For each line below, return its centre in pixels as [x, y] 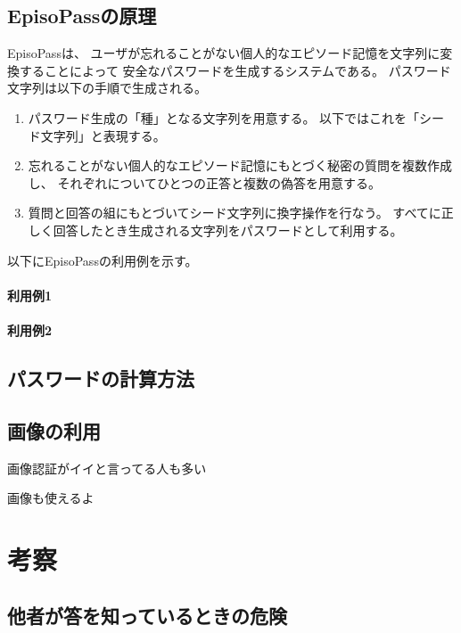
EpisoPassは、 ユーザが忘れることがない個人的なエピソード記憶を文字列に [224, 53]
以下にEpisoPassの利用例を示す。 [103, 260]
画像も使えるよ [51, 498]
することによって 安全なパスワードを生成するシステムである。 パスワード [235, 70]
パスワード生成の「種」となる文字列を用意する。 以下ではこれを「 [224, 117]
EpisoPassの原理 [82, 16]
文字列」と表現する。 [103, 135]
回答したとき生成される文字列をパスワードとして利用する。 [228, 230]
